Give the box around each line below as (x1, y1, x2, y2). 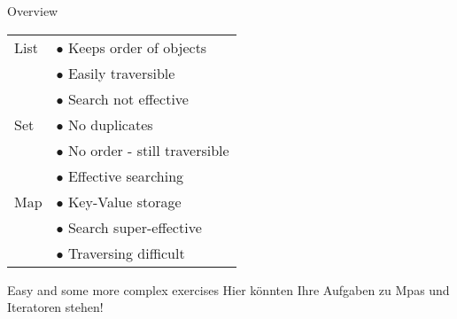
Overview (7, 2, 58, 19)
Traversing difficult (67, 242, 185, 263)
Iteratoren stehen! (7, 298, 104, 316)
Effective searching (67, 165, 184, 186)
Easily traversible (67, 62, 175, 83)
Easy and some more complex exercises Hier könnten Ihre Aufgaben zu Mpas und (7, 280, 450, 299)
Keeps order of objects (67, 36, 207, 58)
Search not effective (67, 88, 189, 109)
